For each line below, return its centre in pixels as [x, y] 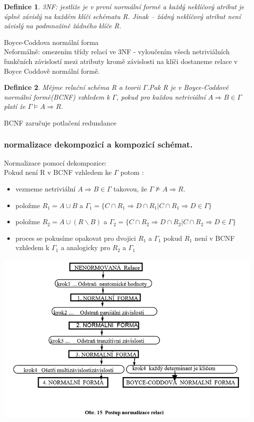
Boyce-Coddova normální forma [51, 42]
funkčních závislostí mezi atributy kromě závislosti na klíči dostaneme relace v [121, 61]
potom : [132, 172]
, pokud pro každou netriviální [161, 96]
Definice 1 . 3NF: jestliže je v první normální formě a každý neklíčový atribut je [124, 6]
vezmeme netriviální [45, 188]
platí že [15, 106]
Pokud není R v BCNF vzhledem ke [58, 172]
